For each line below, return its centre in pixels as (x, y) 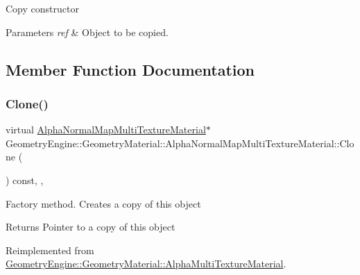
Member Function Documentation (130, 69)
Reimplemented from (50, 250)
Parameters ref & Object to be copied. (87, 32)
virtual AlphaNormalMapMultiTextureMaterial (106, 130)
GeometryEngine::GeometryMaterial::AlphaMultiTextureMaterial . (146, 264)
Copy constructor (42, 8)
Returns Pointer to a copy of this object (91, 227)
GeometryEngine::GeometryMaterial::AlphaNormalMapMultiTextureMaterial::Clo (180, 143)
